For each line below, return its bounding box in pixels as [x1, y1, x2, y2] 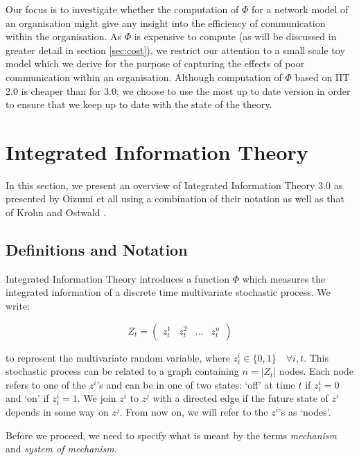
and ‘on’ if [6, 391, 49, 405]
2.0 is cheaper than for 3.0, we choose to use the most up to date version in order [6, 83, 351, 98]
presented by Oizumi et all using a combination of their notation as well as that [6, 191, 344, 206]
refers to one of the [6, 377, 87, 391]
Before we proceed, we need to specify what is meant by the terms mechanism [6, 427, 338, 442]
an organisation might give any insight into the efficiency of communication [6, 15, 326, 30]
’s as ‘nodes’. [278, 405, 331, 419]
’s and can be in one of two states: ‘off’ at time [96, 377, 295, 391]
